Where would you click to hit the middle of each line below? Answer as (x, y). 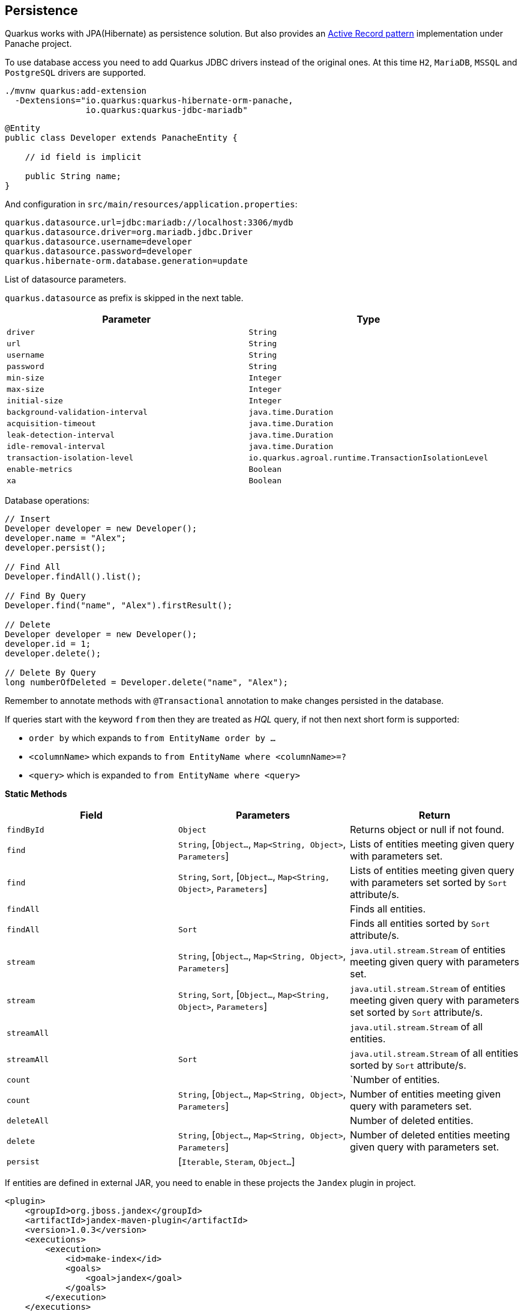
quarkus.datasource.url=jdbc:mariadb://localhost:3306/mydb (149, 223)
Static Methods (36, 794)
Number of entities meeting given (425, 1094)
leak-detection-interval (61, 435)
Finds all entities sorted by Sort (420, 924)
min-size (26, 378)
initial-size (35, 401)
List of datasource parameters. (66, 280)
